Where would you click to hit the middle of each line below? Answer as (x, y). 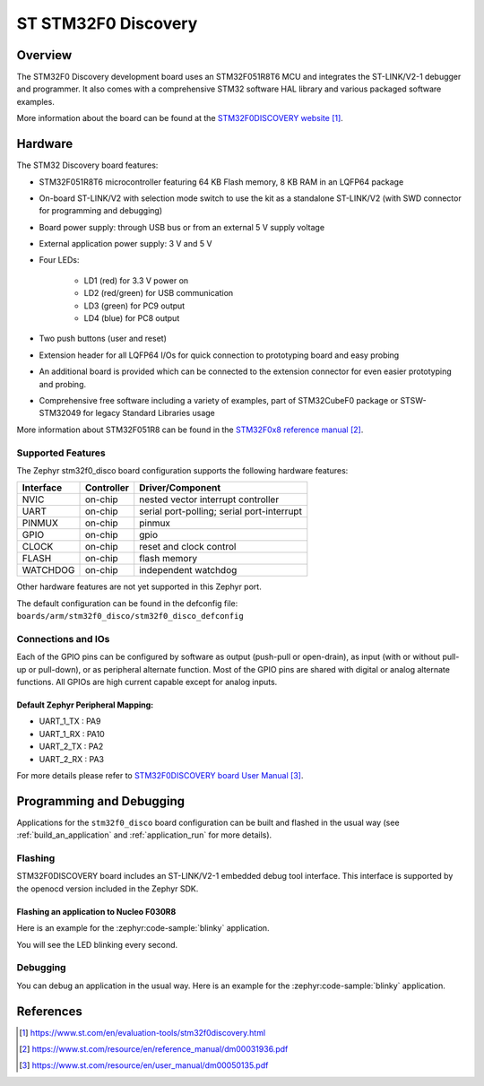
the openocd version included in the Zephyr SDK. (108, 889)
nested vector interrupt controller (209, 500)
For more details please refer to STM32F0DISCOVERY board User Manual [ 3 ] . (160, 775)
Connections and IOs (63, 639)
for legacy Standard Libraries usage (149, 413)
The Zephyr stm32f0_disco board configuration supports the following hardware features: (182, 470)
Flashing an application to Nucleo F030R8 (96, 911)
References (49, 1011)
